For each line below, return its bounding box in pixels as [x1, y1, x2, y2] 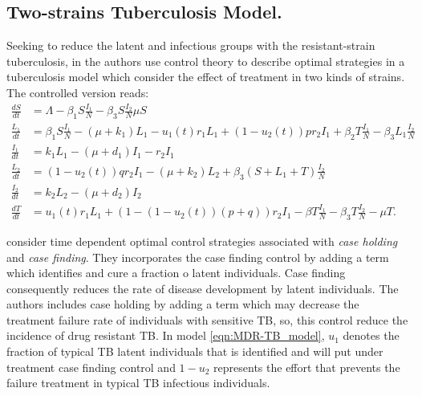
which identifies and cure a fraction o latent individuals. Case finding [6, 264, 346, 281]
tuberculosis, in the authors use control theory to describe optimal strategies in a [6, 52, 405, 69]
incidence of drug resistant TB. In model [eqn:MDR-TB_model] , [6, 327, 325, 344]
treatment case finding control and [6, 358, 176, 375]
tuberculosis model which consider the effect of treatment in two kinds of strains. [6, 68, 405, 85]
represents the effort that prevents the [213, 358, 400, 375]
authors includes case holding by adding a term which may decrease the [6, 296, 359, 312]
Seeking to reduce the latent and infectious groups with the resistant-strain [6, 37, 375, 54]
